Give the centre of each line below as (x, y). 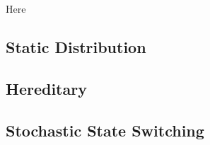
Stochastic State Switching (105, 130)
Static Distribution (76, 46)
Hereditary (46, 88)
